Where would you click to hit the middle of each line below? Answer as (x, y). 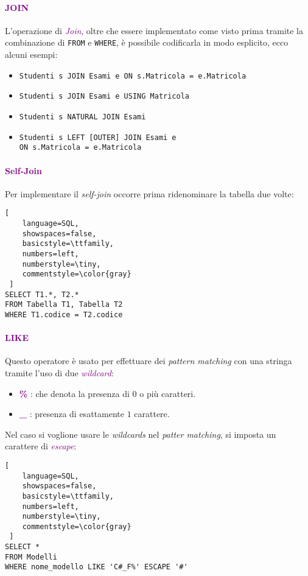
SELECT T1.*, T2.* (42, 294)
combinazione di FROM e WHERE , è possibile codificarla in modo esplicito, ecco (147, 42)
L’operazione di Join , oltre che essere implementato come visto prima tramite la (154, 30)
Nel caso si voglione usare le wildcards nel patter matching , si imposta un (141, 434)
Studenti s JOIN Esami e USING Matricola (104, 97)
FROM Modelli (31, 557)
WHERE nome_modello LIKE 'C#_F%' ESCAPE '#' (96, 567)
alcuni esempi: (31, 54)
